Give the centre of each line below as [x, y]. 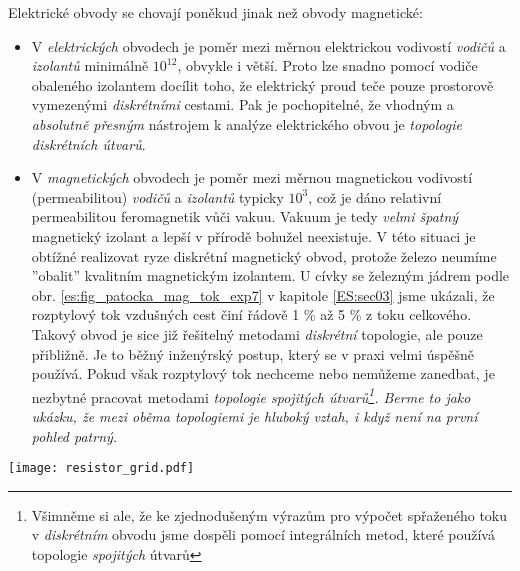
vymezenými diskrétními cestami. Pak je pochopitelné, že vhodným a [242, 104]
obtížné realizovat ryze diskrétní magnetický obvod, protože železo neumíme [264, 255]
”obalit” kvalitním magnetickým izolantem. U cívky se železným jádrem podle [270, 275]
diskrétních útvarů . [88, 143]
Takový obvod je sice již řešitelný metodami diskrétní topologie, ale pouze [257, 333]
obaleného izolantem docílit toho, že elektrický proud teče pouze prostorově [262, 84]
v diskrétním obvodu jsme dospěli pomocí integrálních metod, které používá [263, 534]
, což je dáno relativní [375, 196]
